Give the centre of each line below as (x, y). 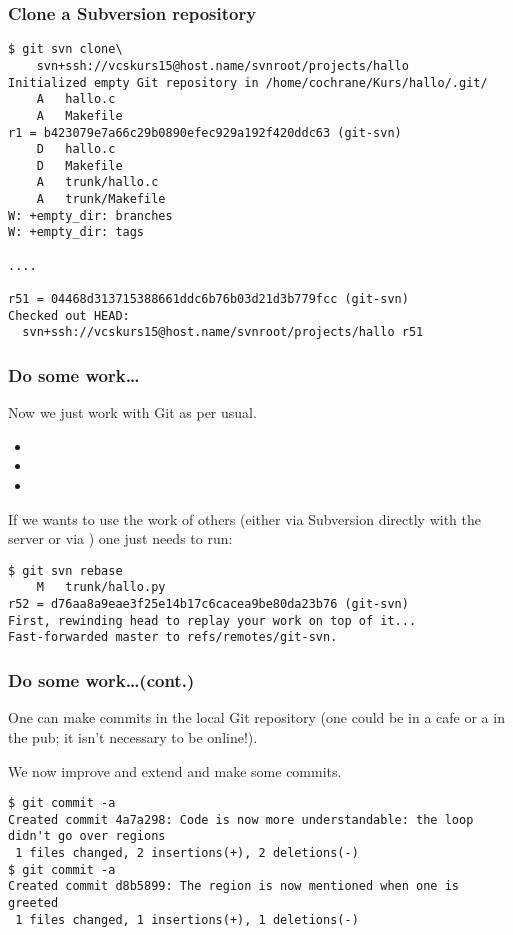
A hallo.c (76, 99)
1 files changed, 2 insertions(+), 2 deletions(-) (187, 853)
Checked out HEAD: (69, 315)
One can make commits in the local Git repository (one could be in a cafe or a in (256, 717)
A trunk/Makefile (101, 199)
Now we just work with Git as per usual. (132, 412)
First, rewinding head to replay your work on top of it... (212, 620)
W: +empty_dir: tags (76, 232)
